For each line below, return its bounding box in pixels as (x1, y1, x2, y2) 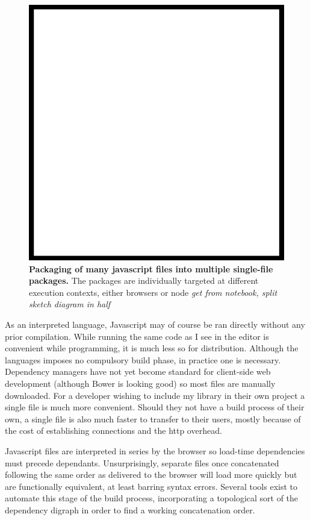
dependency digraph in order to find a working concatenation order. (5, 503, 255, 516)
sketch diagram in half (29, 298, 111, 310)
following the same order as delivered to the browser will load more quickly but (5, 468, 297, 481)
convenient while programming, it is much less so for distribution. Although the (5, 342, 299, 354)
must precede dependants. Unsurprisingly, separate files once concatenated (5, 456, 279, 469)
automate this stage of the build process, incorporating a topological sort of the (5, 492, 299, 504)
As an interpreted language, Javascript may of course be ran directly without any (5, 318, 305, 330)
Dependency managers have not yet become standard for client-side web (5, 365, 271, 378)
